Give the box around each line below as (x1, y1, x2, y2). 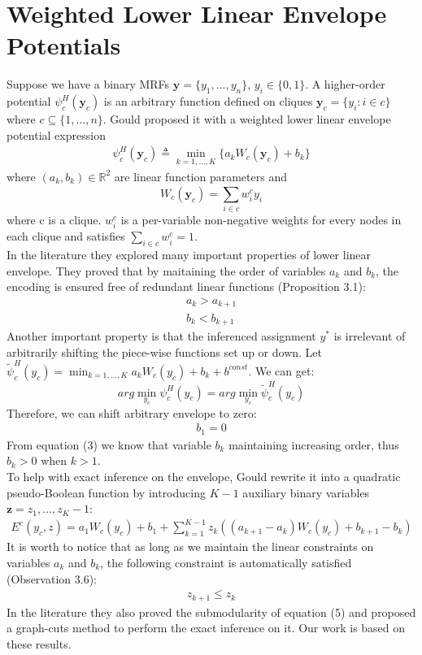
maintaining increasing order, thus (228, 436, 399, 453)
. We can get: (248, 362, 315, 379)
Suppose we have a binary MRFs (7, 76, 170, 93)
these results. (7, 635, 72, 652)
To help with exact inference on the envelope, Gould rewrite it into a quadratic (7, 468, 401, 485)
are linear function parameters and (114, 167, 287, 184)
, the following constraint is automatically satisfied (100, 553, 352, 570)
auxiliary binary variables (242, 484, 370, 501)
